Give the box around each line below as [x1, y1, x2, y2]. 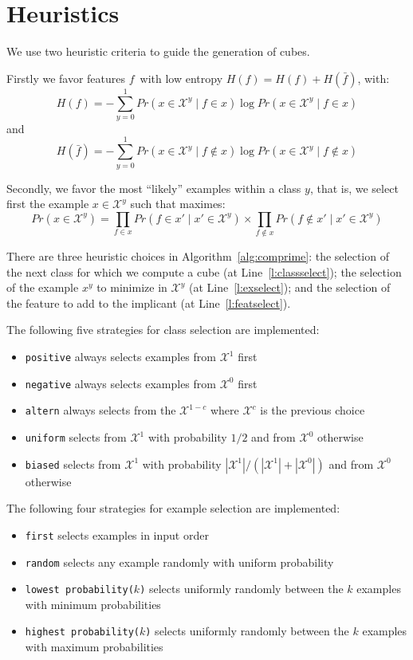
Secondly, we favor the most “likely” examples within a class [6, 179, 301, 196]
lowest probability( [25, 584, 134, 596]
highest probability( [25, 627, 140, 638]
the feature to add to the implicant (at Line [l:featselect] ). [6, 294, 291, 311]
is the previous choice [260, 402, 365, 418]
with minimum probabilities [25, 595, 161, 612]
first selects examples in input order [25, 526, 209, 543]
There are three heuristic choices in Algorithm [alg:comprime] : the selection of [6, 248, 389, 265]
